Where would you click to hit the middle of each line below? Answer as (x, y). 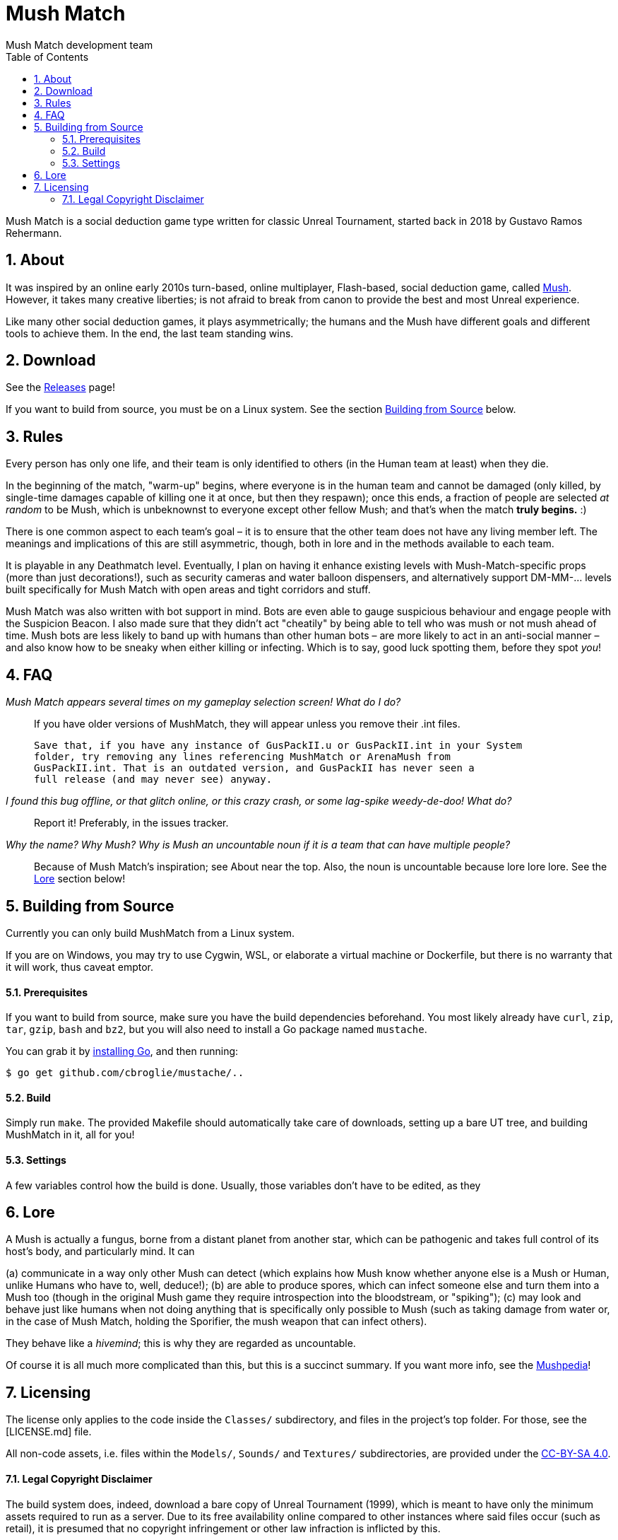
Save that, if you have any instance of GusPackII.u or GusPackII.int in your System (278, 746)
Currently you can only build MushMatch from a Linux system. (150, 933)
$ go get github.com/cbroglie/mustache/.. (125, 1073)
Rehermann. (34, 233)
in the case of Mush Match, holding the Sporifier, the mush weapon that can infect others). (216, 1322)
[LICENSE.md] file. (49, 1432)
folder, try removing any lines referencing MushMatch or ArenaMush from (243, 757)
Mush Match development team (79, 45)
